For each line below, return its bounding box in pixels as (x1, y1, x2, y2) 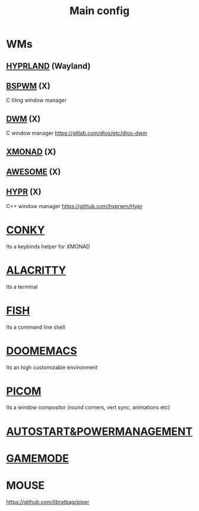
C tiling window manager (6, 96, 67, 104)
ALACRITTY (6, 263, 66, 277)
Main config (69, 4, 130, 18)
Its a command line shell (6, 324, 65, 331)
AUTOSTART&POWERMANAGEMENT (6, 425, 193, 438)
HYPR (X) (6, 187, 41, 197)
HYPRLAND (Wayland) (6, 61, 91, 71)
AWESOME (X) (6, 167, 61, 177)
